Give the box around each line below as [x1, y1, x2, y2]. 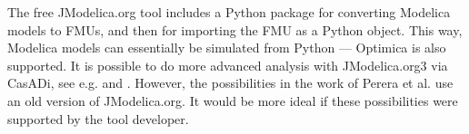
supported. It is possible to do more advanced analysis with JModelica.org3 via [7, 55, 448, 74]
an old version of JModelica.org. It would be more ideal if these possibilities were [7, 91, 458, 110]
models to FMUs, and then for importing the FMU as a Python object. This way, [7, 20, 463, 39]
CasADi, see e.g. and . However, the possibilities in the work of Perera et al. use [7, 73, 454, 92]
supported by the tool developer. [7, 109, 189, 128]
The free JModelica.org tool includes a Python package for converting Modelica [7, 3, 451, 21]
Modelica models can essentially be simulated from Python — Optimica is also [7, 38, 446, 57]
